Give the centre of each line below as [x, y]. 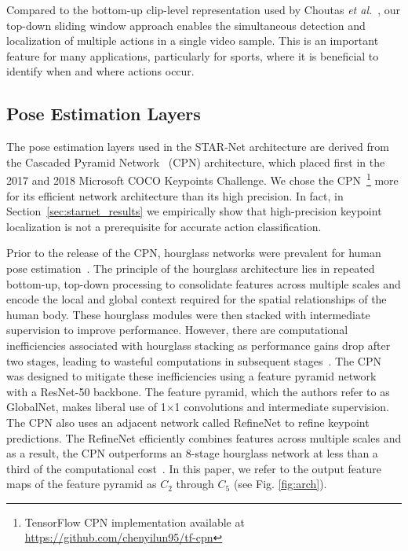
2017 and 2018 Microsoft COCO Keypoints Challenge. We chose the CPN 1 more [202, 179]
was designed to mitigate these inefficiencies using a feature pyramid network [191, 376]
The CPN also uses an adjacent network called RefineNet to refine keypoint [188, 422]
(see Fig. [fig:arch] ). [280, 484]
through [195, 484]
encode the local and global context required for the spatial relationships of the [197, 299]
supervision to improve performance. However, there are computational [177, 330]
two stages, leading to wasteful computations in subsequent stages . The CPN [194, 360]
